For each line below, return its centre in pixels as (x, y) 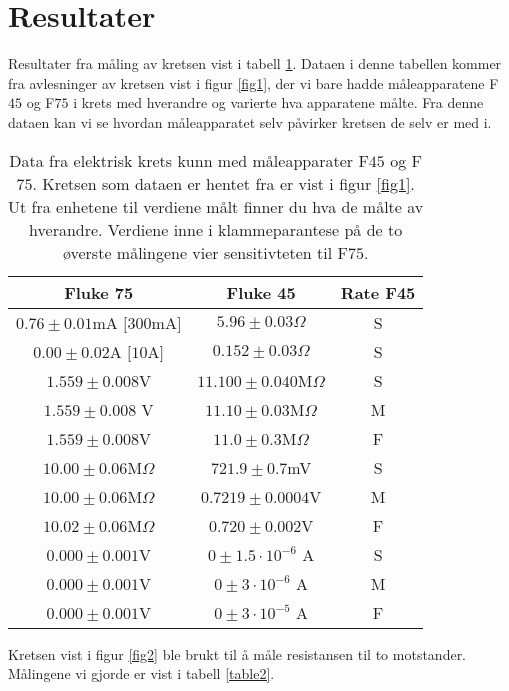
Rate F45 (378, 292)
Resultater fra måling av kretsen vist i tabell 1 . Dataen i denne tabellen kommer (255, 63)
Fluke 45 (261, 292)
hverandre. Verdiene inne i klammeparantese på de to (216, 229)
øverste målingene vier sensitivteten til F (205, 252)
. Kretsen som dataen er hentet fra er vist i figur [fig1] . (223, 183)
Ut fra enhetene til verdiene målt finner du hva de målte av (216, 206)
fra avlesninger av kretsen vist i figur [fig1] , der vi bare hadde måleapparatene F (253, 82)
